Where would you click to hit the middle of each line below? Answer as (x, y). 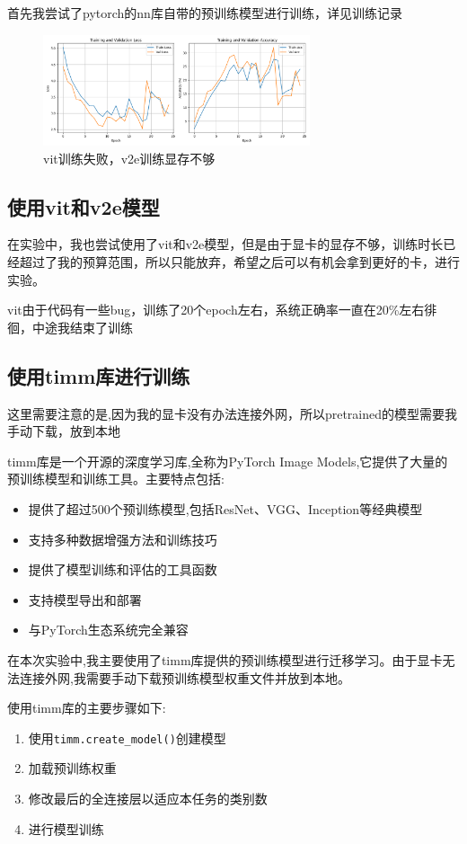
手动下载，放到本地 (64, 431)
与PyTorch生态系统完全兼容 (108, 630)
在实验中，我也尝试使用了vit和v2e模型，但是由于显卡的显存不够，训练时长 (225, 244)
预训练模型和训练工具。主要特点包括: (116, 479)
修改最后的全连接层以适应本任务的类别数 (148, 798)
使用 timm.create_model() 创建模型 (127, 737)
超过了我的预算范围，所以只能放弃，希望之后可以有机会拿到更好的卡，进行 (239, 262)
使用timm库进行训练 (99, 375)
